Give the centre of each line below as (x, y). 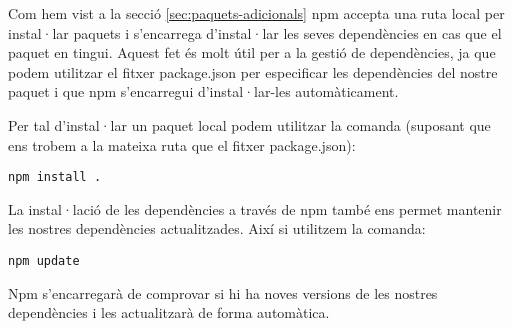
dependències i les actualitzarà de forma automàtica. (169, 312)
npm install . (55, 177)
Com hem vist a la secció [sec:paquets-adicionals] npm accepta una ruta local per (256, 13)
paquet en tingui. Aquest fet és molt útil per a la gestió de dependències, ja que (252, 52)
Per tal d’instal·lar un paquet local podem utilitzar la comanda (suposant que (249, 124)
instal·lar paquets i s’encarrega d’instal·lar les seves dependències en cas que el (255, 32)
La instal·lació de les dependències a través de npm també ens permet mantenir (255, 208)
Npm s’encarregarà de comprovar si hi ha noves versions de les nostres (223, 292)
